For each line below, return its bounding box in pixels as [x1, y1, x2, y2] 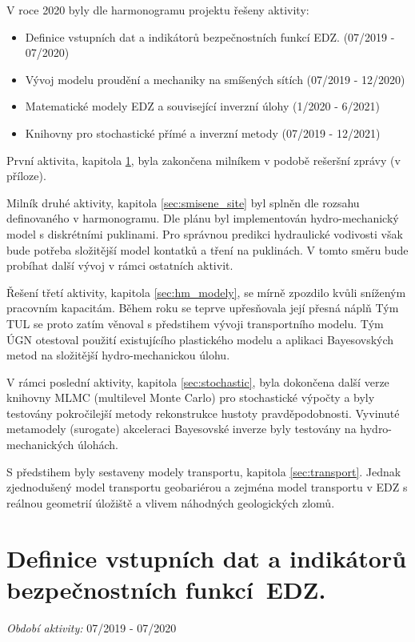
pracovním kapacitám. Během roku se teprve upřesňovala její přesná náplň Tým [6, 299, 399, 316]
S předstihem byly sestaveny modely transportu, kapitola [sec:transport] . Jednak [6, 463, 401, 479]
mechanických [6, 436, 74, 453]
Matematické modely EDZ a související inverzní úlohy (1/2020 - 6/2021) [25, 98, 380, 114]
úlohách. [78, 436, 118, 453]
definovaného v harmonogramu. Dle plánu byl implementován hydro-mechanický [6, 210, 399, 227]
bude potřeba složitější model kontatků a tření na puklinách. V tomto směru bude [6, 241, 409, 258]
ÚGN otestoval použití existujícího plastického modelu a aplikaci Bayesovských [6, 331, 394, 347]
